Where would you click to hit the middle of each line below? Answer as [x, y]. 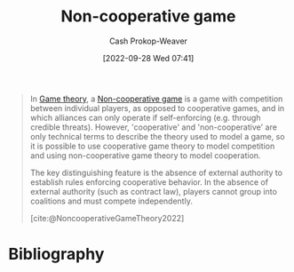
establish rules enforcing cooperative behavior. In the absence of [149, 182]
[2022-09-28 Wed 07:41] [148, 58]
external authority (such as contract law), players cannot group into [153, 191]
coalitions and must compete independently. [111, 201]
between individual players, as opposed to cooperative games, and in [157, 108]
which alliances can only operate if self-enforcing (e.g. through [145, 117]
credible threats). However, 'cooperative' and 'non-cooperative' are [153, 127]
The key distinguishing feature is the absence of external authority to [156, 172]
